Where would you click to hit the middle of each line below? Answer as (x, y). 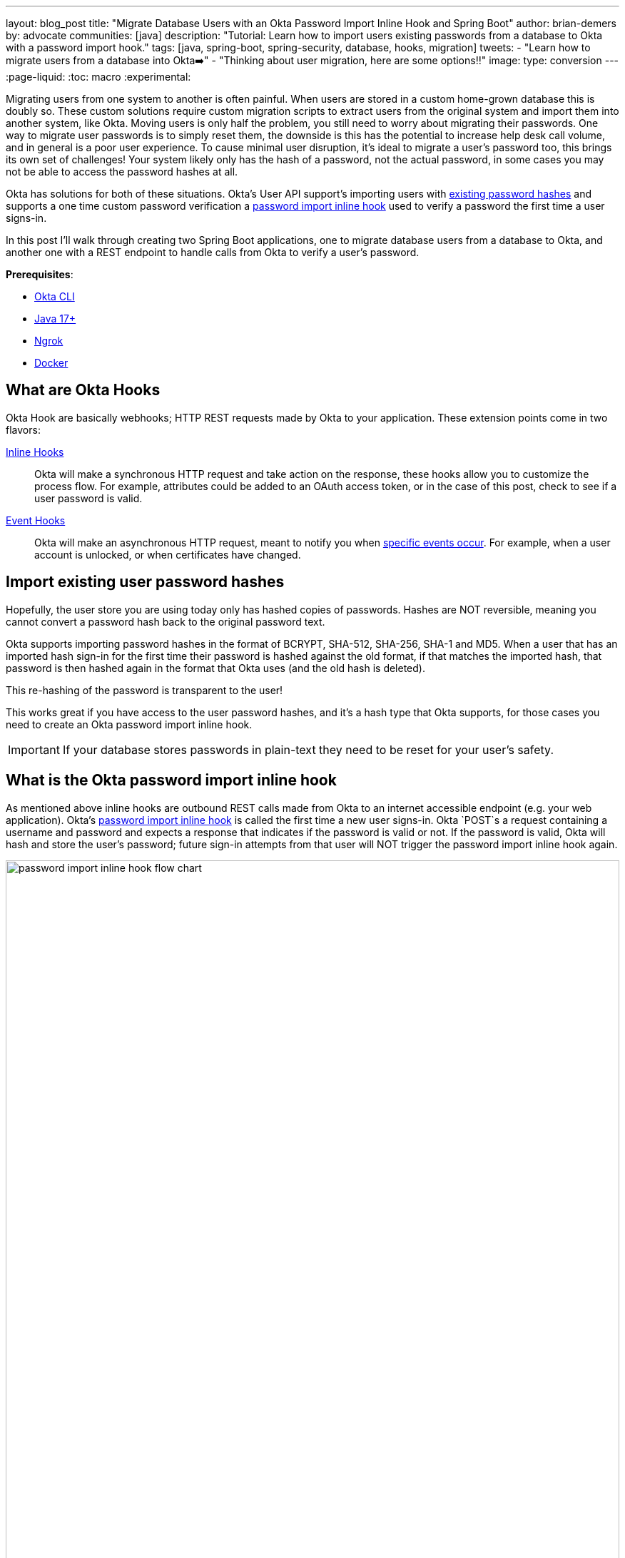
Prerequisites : (40, 274)
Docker (51, 363)
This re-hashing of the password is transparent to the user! (144, 690)
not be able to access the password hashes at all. (122, 172)
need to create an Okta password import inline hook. (129, 724)
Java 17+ (55, 319)
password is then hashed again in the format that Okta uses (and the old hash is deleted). (215, 668)
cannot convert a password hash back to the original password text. (166, 621)
